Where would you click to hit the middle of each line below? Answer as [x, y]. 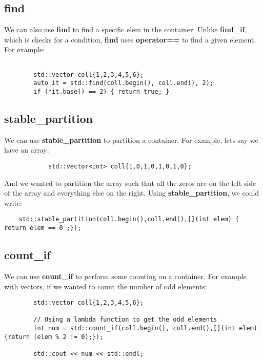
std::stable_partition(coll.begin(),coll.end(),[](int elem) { [129, 219]
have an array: [27, 150]
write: [13, 203]
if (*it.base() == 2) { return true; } [102, 91]
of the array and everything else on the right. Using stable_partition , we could [132, 193]
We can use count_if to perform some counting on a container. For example [125, 276]
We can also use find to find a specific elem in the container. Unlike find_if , [126, 29]
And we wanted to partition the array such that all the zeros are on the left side [130, 183]
